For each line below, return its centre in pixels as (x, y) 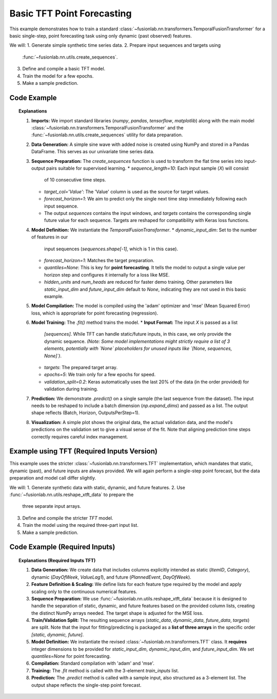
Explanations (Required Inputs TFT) (57, 560)
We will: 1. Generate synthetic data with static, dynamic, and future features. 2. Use (97, 487)
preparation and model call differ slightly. (53, 478)
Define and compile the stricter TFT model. (68, 518)
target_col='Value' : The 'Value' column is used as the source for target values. (127, 191)
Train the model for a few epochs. (58, 76)
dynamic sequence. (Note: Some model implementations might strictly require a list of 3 (137, 341)
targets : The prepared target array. (81, 367)
